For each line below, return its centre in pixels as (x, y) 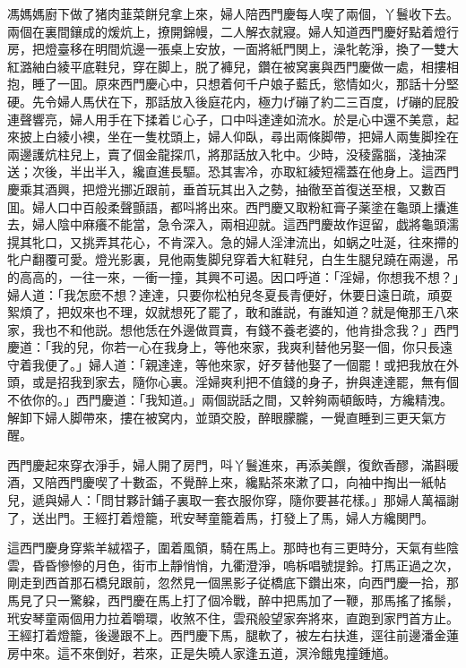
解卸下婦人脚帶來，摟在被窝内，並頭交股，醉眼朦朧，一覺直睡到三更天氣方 (227, 417)
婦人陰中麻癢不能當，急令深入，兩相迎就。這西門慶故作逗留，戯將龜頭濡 (245, 224)
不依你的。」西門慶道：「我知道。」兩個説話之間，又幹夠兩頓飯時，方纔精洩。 (230, 400)
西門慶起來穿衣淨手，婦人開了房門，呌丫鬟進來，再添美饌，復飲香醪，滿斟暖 (233, 464)
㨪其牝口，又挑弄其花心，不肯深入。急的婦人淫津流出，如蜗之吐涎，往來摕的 (233, 241)
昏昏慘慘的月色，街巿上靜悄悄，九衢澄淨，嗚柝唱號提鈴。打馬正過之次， (245, 565)
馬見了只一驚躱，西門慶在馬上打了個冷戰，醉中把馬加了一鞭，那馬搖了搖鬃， (233, 600)
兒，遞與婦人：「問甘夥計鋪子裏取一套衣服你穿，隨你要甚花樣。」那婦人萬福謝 (233, 500)
